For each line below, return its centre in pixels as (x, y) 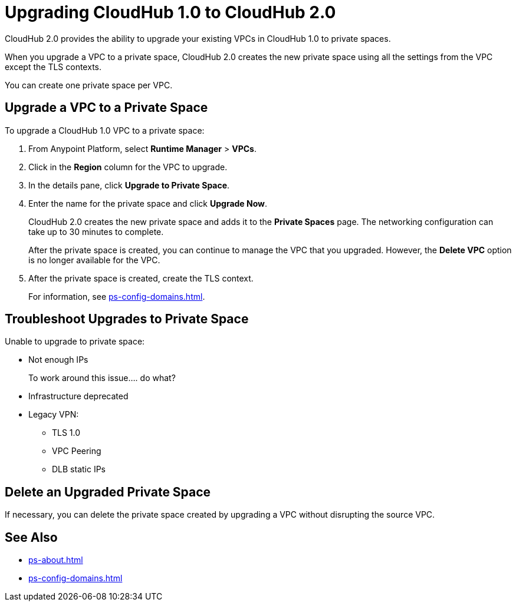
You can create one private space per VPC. (89, 85)
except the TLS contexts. (53, 67)
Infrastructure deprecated (78, 396)
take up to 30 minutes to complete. (96, 231)
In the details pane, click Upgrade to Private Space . (129, 185)
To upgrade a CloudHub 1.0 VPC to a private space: (105, 130)
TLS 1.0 (66, 433)
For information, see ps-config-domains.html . (117, 296)
